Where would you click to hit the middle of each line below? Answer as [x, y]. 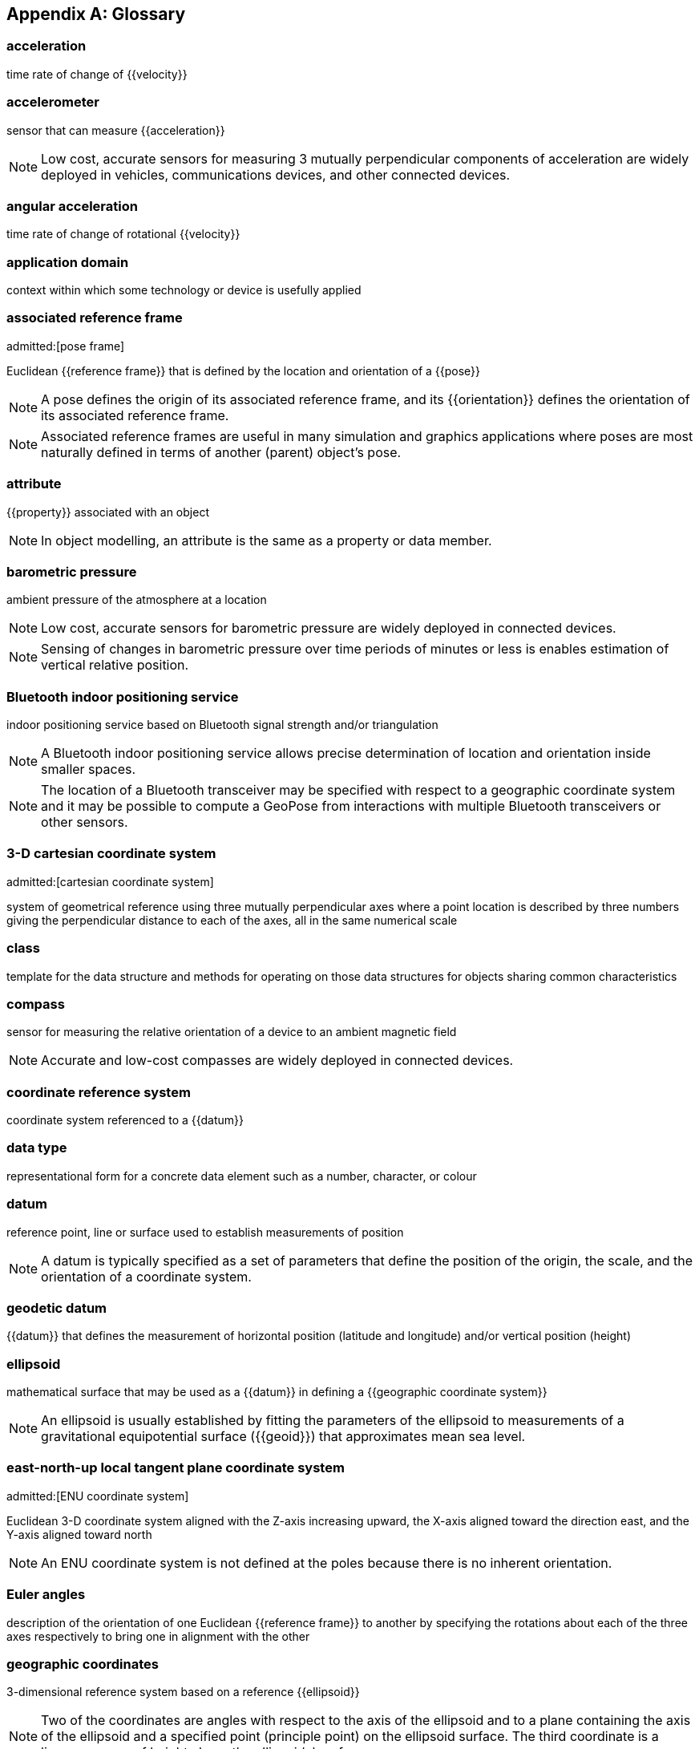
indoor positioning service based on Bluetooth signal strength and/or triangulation [222, 725]
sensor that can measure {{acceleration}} [116, 130]
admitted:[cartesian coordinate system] [110, 881]
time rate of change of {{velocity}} [97, 74]
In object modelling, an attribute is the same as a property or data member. [267, 540]
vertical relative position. [115, 665]
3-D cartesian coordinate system [111, 854]
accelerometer [53, 102]
